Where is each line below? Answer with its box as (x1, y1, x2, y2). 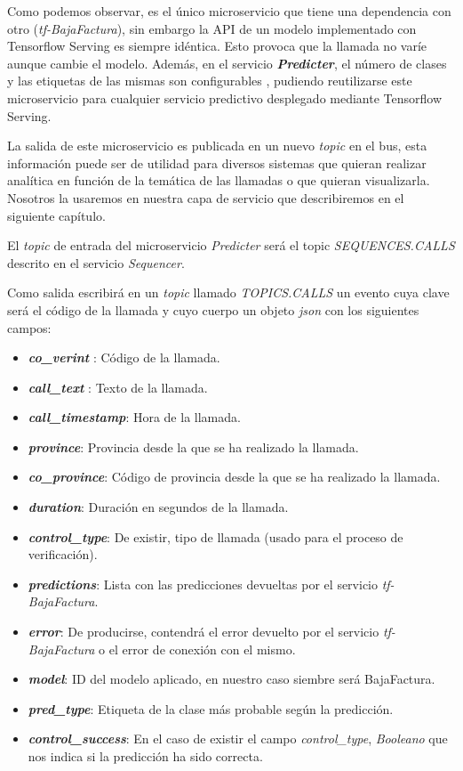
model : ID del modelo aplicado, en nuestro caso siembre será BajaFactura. (28, 670, 435, 688)
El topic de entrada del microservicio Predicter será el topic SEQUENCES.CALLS (7, 236, 455, 255)
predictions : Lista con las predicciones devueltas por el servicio (28, 574, 379, 593)
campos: (7, 318, 52, 337)
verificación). (28, 545, 98, 564)
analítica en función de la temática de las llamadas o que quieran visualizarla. (7, 171, 430, 190)
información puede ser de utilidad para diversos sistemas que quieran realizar (7, 153, 427, 172)
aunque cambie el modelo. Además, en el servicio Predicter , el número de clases (7, 53, 447, 72)
